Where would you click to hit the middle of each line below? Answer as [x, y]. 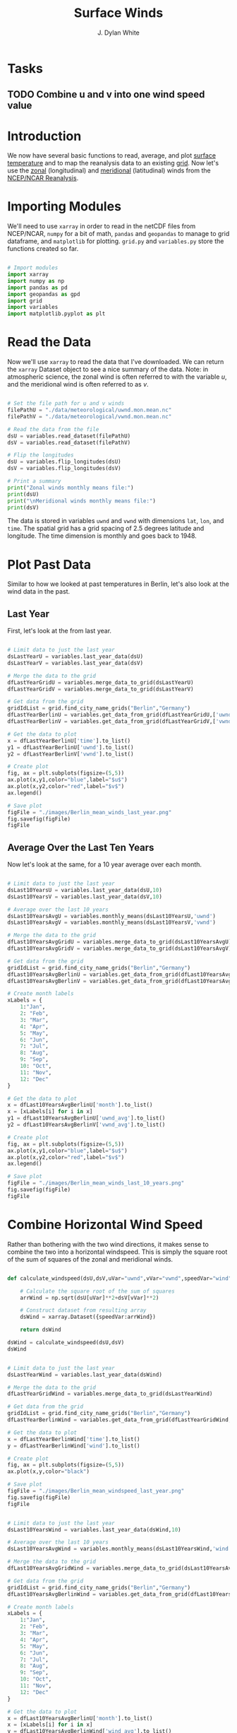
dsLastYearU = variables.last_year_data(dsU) [75, 657]
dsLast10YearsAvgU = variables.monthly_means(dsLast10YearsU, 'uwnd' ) [112, 916]
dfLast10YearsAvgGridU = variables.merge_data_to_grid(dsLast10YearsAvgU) [120, 942]
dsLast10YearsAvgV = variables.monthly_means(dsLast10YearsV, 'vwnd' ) [112, 923]
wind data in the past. [39, 592]
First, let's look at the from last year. [59, 631]
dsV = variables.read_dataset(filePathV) [69, 442]
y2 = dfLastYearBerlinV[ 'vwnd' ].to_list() [71, 754]
